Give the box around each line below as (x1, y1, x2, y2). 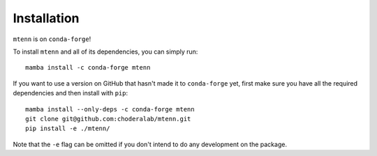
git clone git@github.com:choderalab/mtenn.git (25, 115, 191, 123)
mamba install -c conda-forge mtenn (25, 63, 151, 72)
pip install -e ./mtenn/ (25, 125, 110, 132)
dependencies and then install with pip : (13, 89, 128, 97)
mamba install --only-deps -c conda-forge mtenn (25, 105, 195, 113)
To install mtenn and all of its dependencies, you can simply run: (13, 47, 198, 56)
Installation (13, 10, 80, 26)
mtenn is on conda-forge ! (13, 35, 91, 43)
